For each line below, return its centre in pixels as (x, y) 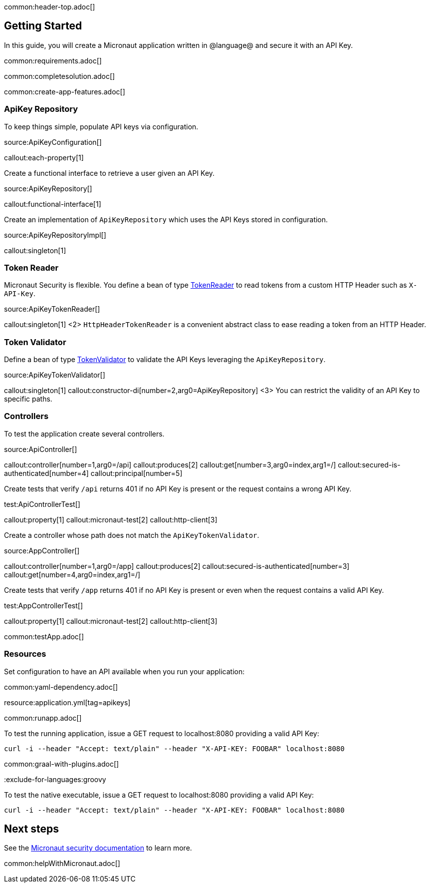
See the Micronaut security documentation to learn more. (98, 848)
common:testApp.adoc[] (44, 636)
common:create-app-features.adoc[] (65, 91)
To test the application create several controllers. (84, 434)
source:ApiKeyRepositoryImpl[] (55, 235)
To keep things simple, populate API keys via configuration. (101, 126)
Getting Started (43, 26)
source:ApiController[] (41, 449)
